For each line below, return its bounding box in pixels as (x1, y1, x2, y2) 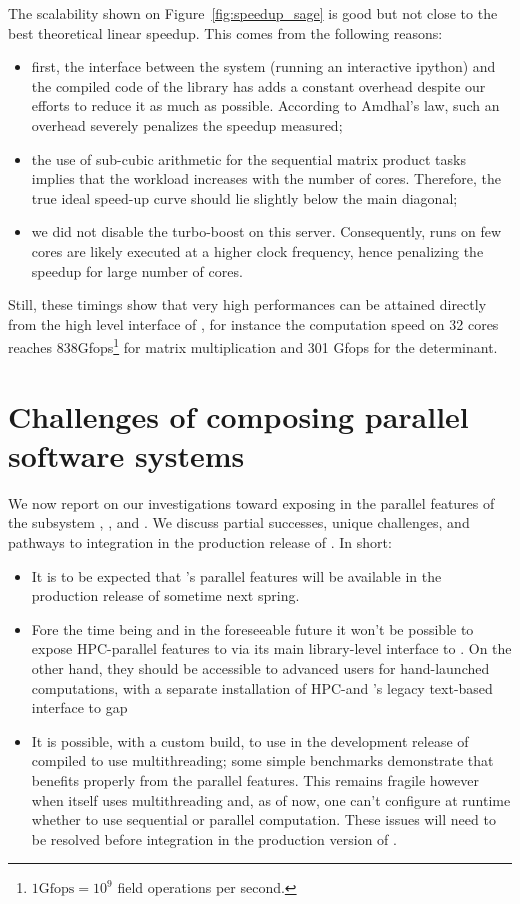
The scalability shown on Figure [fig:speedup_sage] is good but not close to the (8, 3, 498, 23)
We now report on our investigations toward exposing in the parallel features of (8, 492, 495, 513)
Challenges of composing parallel (8, 395, 469, 436)
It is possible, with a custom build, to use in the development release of (31, 730, 469, 751)
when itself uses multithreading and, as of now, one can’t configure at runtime (31, 789, 511, 810)
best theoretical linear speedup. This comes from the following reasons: (8, 22, 443, 43)
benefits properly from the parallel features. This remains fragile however (31, 770, 479, 790)
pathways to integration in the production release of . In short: (8, 532, 392, 553)
